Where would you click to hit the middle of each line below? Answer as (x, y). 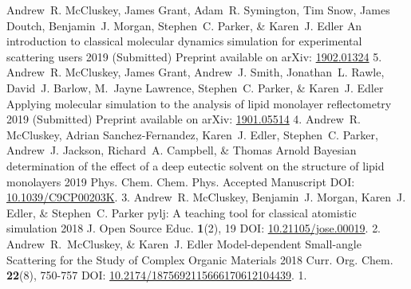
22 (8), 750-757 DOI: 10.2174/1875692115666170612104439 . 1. (157, 275)
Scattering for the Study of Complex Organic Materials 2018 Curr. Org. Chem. (200, 259)
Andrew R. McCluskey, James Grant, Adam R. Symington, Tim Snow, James (198, 10)
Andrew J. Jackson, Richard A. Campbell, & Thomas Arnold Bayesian (182, 150)
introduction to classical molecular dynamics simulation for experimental (184, 41)
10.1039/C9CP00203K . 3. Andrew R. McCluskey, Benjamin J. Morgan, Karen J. (206, 197)
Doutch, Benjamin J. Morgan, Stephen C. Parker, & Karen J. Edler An (184, 25)
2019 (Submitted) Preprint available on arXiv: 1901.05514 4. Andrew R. (184, 119)
